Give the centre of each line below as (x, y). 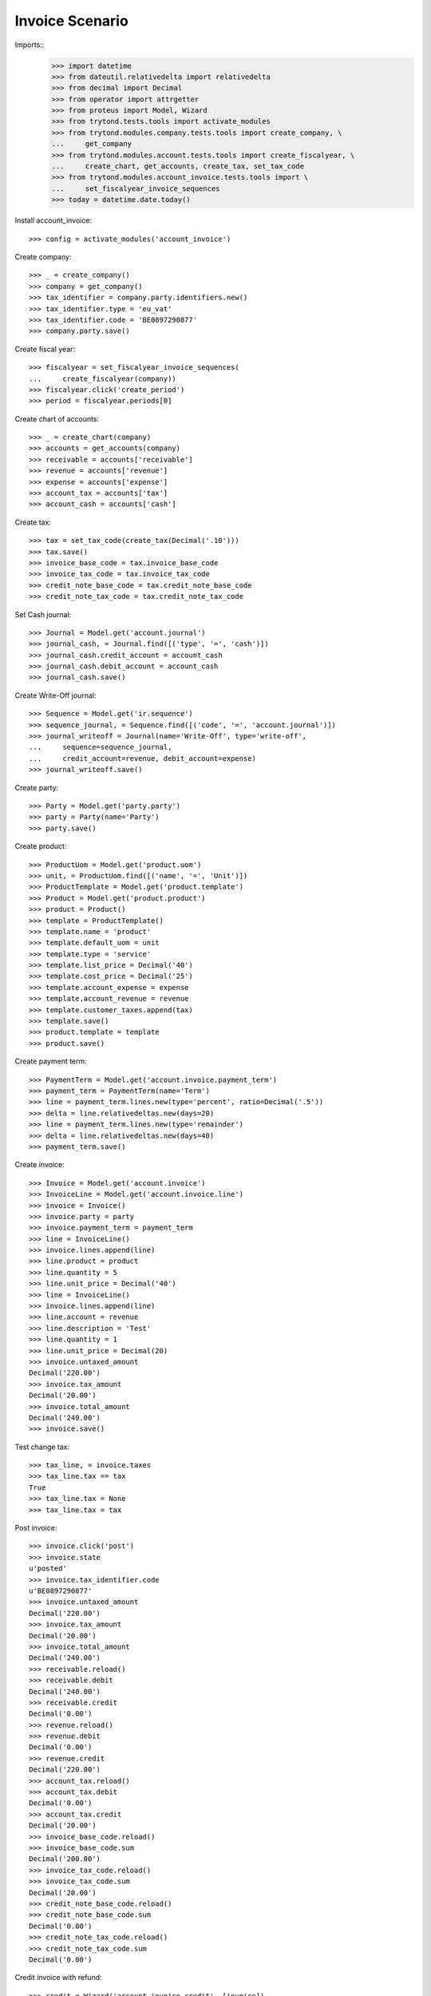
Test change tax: (42, 1447)
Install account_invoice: (53, 220)
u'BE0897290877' (61, 1591)
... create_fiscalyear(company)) (103, 378)
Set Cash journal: (43, 614)
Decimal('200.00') (65, 1859)
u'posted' (48, 1568)
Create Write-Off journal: (55, 695)
